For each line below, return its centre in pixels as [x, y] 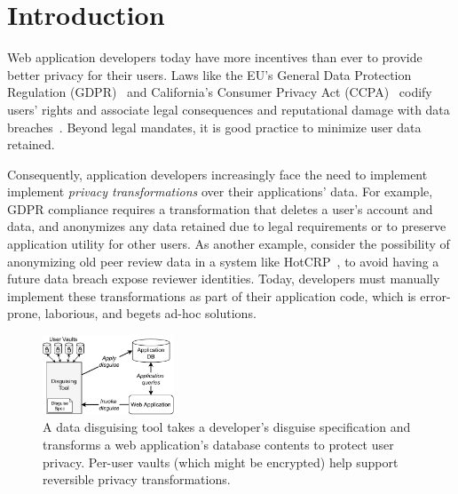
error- [435, 295]
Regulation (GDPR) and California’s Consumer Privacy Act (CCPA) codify [220, 92]
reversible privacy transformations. [137, 479]
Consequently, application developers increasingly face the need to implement [217, 174]
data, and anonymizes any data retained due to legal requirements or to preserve [227, 226]
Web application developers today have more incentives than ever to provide [215, 57]
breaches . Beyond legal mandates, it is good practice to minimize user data [214, 127]
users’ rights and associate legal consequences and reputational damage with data [229, 109]
